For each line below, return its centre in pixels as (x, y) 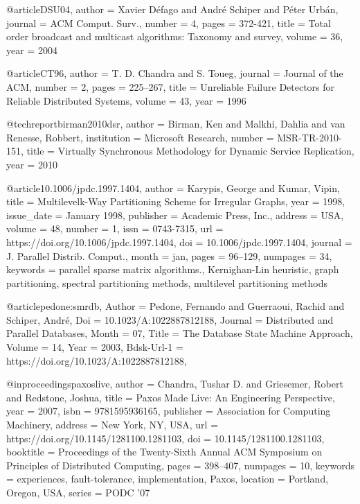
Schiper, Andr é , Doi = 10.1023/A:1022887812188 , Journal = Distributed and (170, 319)
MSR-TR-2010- (309, 137)
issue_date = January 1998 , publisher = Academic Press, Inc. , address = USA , (175, 215)
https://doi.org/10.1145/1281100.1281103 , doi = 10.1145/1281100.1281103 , (165, 438)
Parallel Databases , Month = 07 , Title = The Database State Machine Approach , (180, 333)
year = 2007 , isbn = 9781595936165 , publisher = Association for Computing (169, 411)
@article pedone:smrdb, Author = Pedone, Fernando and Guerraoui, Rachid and (175, 306)
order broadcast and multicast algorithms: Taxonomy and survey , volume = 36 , (175, 36)
